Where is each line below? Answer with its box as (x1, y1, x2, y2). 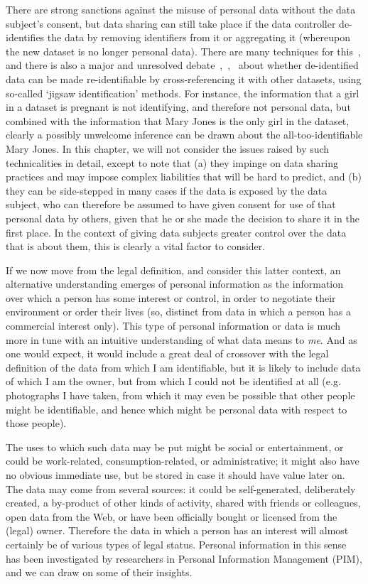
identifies (6, 30, 45, 45)
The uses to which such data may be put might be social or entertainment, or (6, 439, 344, 454)
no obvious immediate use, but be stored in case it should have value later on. (6, 467, 345, 482)
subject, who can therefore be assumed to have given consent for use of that (6, 197, 336, 212)
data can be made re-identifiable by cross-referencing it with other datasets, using (6, 71, 362, 86)
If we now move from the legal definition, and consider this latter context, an (6, 262, 341, 277)
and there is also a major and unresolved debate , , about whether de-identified (6, 58, 359, 72)
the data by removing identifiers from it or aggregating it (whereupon (47, 30, 350, 45)
